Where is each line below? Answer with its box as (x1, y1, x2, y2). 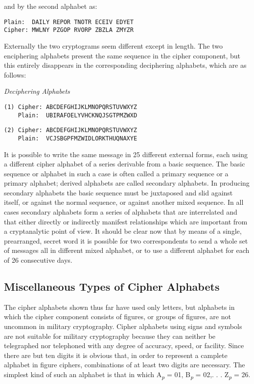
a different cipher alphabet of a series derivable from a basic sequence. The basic (4, 159, 245, 169)
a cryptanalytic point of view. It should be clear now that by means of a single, (4, 226, 242, 236)
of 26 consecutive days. (4, 255, 72, 265)
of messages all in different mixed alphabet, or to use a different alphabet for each (4, 245, 250, 255)
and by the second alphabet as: (4, 1, 97, 11)
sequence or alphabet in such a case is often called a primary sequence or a (4, 168, 229, 178)
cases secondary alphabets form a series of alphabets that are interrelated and (4, 207, 237, 217)
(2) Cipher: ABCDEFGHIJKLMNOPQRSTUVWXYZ (4, 127, 138, 134)
